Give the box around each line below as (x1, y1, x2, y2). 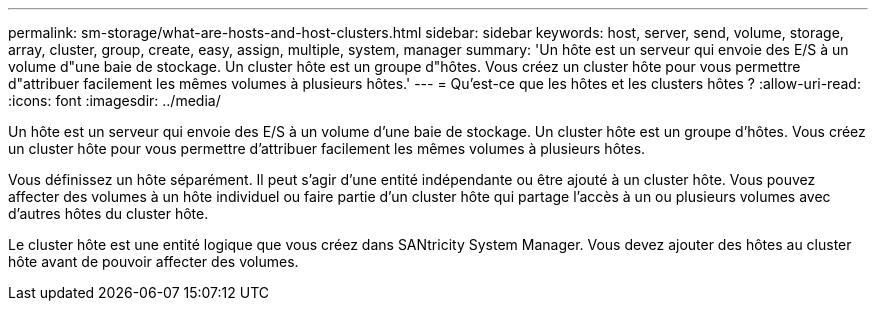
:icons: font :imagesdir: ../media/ (8, 92, 221, 109)
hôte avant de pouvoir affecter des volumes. (8, 253, 299, 270)
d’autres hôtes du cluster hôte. (8, 205, 209, 222)
